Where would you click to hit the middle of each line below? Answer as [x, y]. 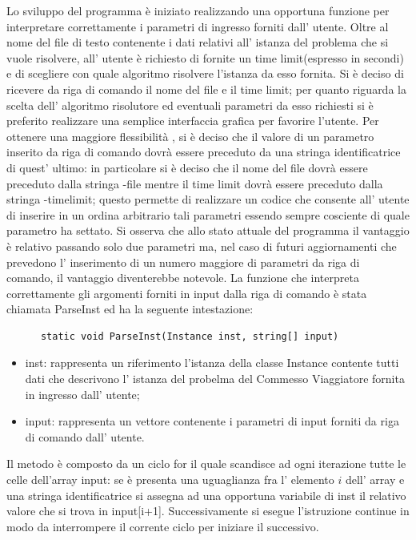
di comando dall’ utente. [85, 436]
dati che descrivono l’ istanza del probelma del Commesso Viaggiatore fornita [215, 379]
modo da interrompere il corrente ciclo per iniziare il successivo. [163, 526]
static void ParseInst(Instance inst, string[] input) [190, 336]
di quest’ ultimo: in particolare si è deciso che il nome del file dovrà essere [187, 167]
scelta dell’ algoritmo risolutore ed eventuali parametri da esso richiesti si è [190, 105]
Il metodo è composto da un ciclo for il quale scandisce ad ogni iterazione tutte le [206, 463]
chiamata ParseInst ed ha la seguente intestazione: [130, 309]
